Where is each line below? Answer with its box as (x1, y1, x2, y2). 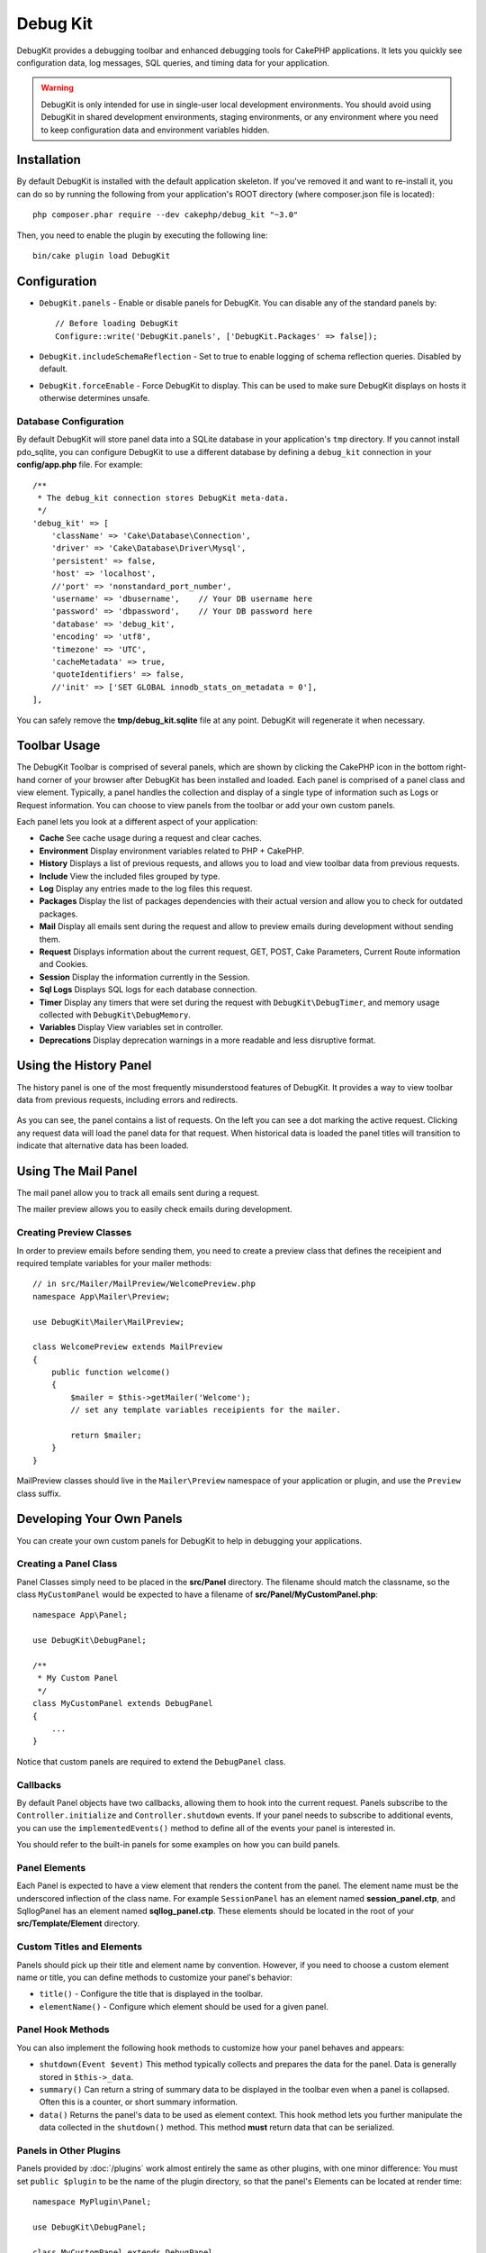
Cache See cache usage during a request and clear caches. (39, 833, 263, 844)
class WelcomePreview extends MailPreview (32, 1342, 223, 1352)
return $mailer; (70, 1430, 142, 1441)
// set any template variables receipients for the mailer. (70, 1405, 341, 1415)
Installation (16, 152, 81, 168)
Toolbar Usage (16, 738, 101, 753)
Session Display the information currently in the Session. (39, 971, 251, 982)
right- (445, 762, 467, 772)
